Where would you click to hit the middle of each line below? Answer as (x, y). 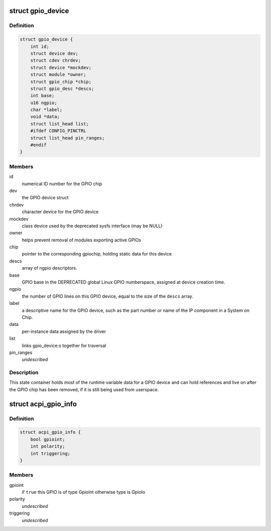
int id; (40, 46)
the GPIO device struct (45, 198)
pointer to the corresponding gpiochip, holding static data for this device (97, 254)
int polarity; (48, 447)
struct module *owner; (58, 75)
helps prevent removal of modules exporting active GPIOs (82, 240)
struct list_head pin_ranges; (67, 138)
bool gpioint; (48, 439)
